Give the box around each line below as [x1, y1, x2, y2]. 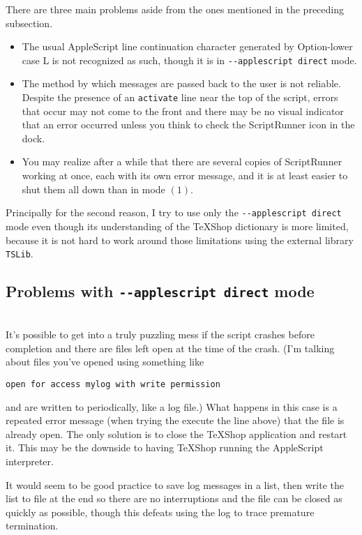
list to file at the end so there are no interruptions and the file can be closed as [6, 491, 342, 506]
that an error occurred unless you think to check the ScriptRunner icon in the [22, 117, 355, 132]
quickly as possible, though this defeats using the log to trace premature [6, 504, 315, 519]
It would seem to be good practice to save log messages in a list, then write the [6, 477, 345, 492]
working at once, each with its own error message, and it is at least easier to [22, 168, 348, 183]
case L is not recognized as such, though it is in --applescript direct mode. [22, 52, 357, 67]
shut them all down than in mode [22, 181, 165, 196]
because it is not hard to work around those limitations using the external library [6, 232, 354, 247]
